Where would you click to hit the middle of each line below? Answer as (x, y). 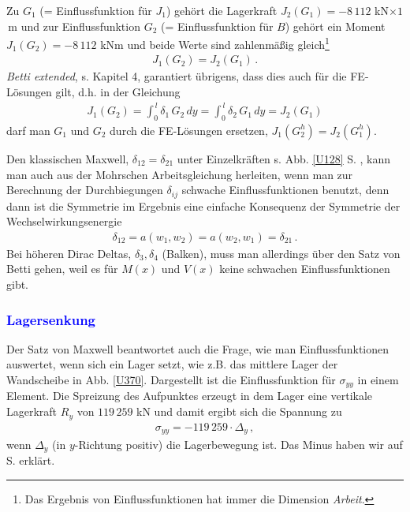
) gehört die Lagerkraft (222, 10)
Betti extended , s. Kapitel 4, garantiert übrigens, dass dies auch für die (177, 76)
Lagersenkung (51, 319)
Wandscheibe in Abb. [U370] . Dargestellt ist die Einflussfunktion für (171, 380)
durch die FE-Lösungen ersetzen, (189, 130)
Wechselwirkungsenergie (64, 221)
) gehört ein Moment (335, 26)
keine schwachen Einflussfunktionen (305, 269)
